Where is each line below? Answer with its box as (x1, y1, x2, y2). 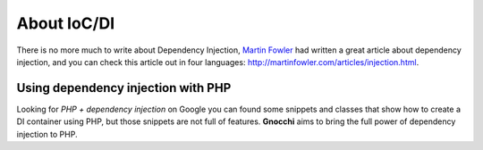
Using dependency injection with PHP (16, 80, 232, 96)
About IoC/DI (16, 13, 115, 33)
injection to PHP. (16, 129, 78, 139)
